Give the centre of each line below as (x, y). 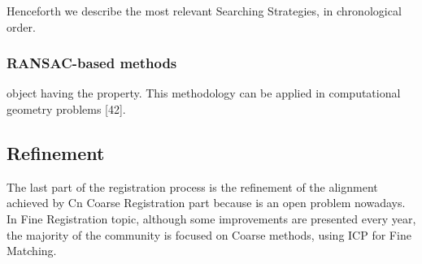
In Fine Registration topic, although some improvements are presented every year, (211, 218)
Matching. (32, 251)
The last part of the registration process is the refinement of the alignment (192, 186)
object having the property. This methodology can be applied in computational (204, 93)
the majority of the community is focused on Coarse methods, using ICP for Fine (209, 234)
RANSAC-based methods (92, 63)
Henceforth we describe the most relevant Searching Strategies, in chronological (204, 11)
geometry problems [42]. (66, 109)
